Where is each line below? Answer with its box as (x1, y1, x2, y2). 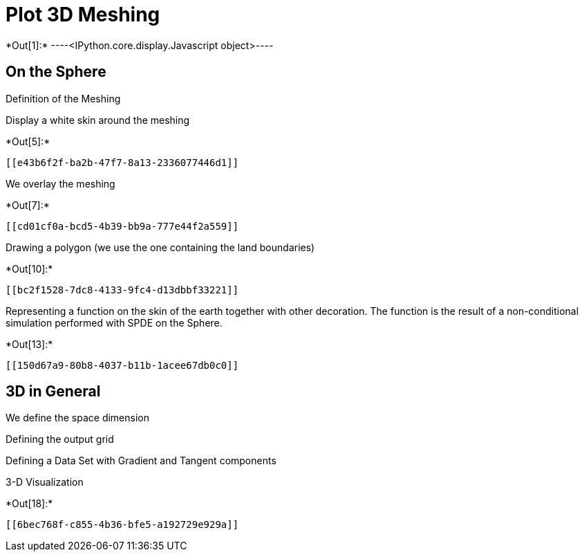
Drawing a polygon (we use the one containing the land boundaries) (6, 241, 315, 253)
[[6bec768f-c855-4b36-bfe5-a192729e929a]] (6, 519, 239, 531)
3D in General (6, 383, 101, 401)
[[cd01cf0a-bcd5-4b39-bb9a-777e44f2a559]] (6, 220, 239, 232)
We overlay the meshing (6, 177, 115, 190)
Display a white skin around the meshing (6, 113, 190, 126)
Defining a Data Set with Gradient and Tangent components (6, 455, 276, 467)
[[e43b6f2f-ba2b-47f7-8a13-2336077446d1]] (6, 156, 239, 168)
